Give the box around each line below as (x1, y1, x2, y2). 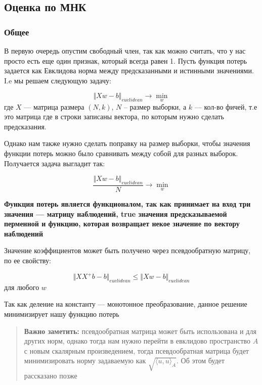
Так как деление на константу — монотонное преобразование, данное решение (4, 299, 247, 309)
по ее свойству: (4, 255, 51, 265)
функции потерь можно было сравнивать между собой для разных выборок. (4, 148, 238, 158)
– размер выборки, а (123, 101, 187, 112)
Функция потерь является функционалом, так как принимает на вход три (4, 198, 251, 209)
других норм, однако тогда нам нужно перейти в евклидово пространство (24, 335, 251, 346)
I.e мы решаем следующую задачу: (4, 75, 111, 85)
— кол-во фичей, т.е (194, 101, 257, 112)
